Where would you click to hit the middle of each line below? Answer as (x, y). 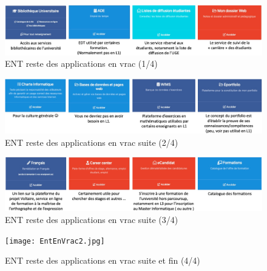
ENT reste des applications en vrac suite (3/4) (92, 220)
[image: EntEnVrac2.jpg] (55, 241)
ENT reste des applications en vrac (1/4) (81, 63)
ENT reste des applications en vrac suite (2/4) (92, 142)
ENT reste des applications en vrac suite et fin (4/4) (103, 260)
